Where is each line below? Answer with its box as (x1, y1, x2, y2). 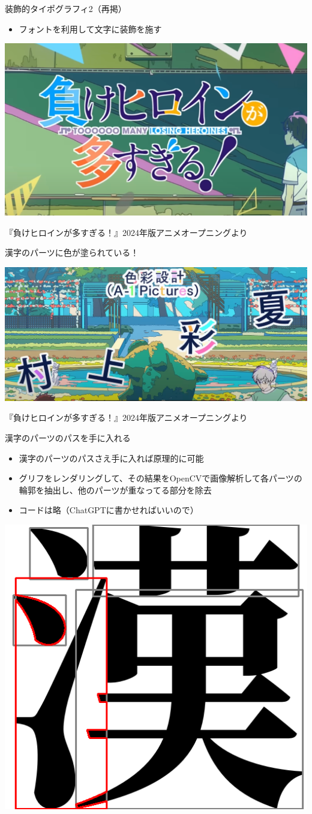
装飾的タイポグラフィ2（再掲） (5, 2, 127, 14)
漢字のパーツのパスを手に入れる (5, 431, 131, 444)
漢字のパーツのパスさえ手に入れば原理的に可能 (19, 451, 204, 464)
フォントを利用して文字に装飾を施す (19, 22, 162, 35)
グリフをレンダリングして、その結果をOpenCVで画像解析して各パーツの (19, 472, 302, 484)
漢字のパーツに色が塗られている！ (5, 246, 139, 259)
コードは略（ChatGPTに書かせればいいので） (19, 504, 199, 516)
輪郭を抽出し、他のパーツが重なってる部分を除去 (19, 483, 212, 496)
